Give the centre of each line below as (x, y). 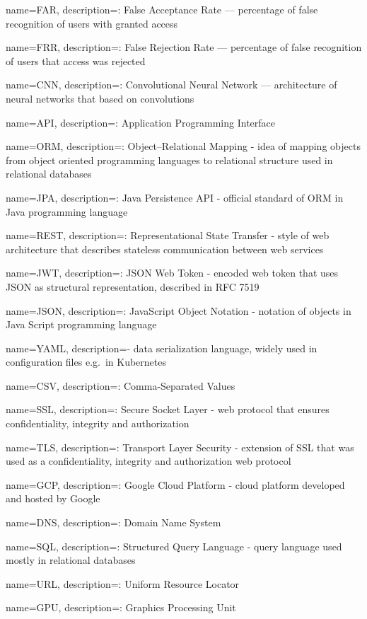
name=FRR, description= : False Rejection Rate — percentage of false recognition (184, 47)
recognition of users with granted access (92, 23)
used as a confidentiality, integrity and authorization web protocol (148, 461)
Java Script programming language (81, 324)
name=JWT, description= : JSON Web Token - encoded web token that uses (172, 273)
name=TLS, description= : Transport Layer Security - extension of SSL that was (180, 447)
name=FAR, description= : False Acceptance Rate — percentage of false (162, 9)
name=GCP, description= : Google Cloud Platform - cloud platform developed (175, 484)
